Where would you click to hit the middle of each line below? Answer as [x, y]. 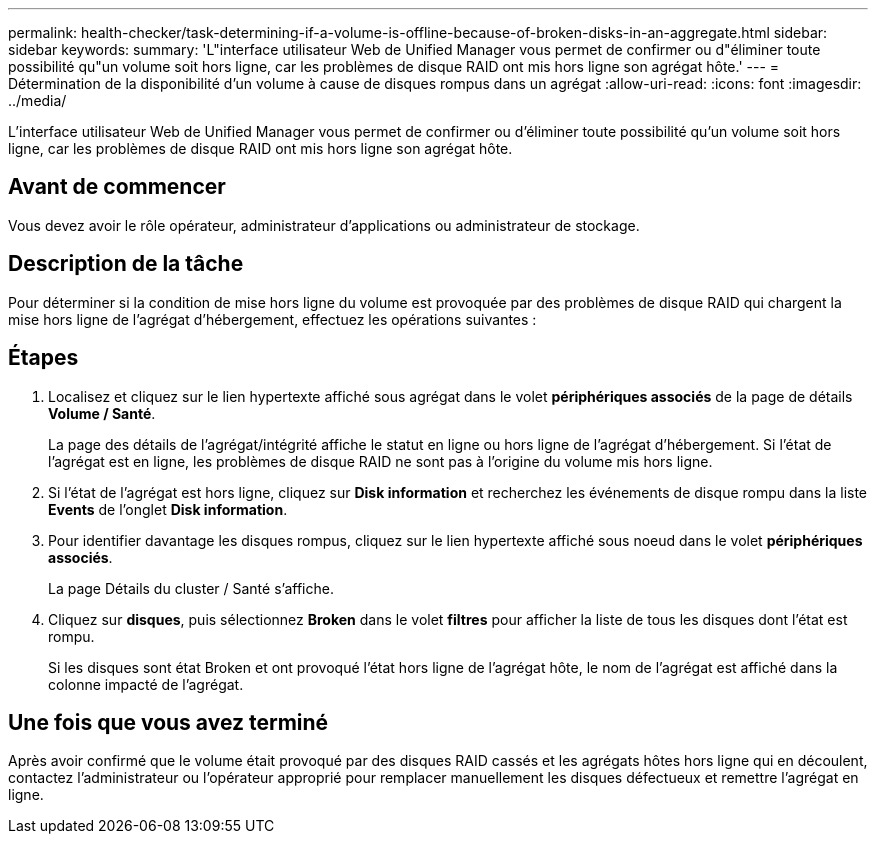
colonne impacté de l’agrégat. [146, 684]
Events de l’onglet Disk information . [168, 509]
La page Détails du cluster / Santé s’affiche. [191, 588]
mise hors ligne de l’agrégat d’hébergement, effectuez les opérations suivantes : [272, 319]
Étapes [43, 358]
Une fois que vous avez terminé [168, 722]
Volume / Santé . [102, 413]
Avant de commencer [117, 187]
